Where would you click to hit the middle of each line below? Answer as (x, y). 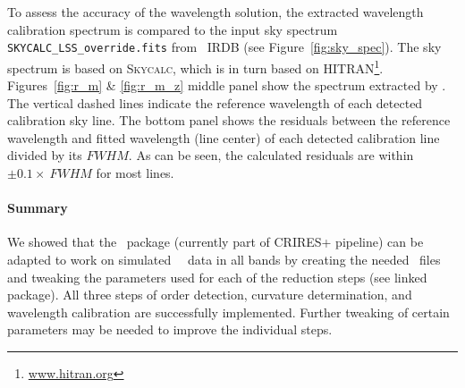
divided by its (45, 155)
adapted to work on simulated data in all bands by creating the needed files (224, 260)
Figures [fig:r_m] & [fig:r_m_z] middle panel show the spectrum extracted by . (227, 85)
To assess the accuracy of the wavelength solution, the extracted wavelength (216, 12)
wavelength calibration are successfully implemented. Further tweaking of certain (228, 312)
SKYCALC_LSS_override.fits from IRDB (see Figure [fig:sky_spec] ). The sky (224, 47)
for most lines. (135, 173)
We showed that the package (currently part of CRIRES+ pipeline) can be (216, 242)
